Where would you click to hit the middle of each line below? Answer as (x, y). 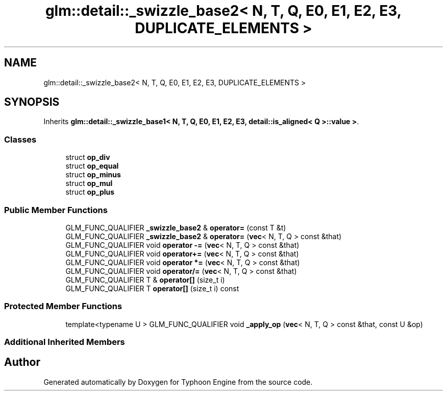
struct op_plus (90, 192)
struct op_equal (92, 166)
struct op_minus (93, 175)
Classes (20, 139)
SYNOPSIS (32, 102)
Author (22, 362)
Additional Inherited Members (65, 342)
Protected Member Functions (63, 306)
